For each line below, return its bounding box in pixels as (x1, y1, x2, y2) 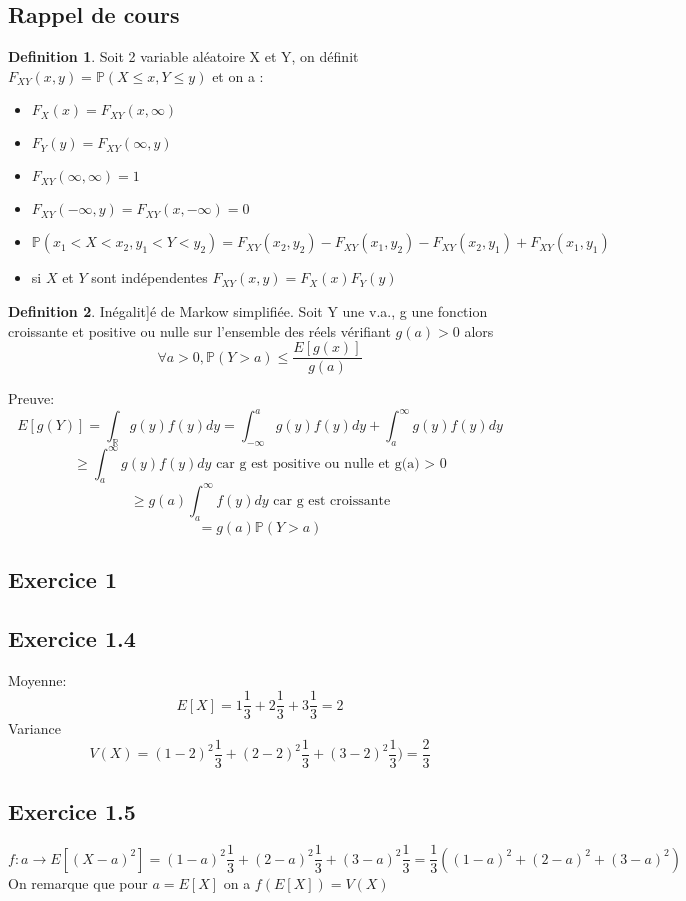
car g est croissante (273, 493, 391, 508)
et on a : (212, 65, 264, 86)
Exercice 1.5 (8, 796, 136, 827)
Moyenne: (8, 669, 67, 690)
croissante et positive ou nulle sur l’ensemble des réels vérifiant (8, 320, 391, 341)
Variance (8, 718, 61, 739)
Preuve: (8, 388, 55, 409)
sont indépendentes (91, 267, 208, 288)
